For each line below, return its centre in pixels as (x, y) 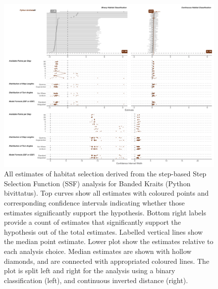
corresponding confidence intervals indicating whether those (94, 202)
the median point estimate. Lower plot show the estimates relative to (109, 241)
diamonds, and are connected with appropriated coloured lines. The (107, 261)
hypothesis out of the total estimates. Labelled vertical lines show (104, 231)
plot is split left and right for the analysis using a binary (90, 270)
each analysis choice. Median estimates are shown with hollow (98, 251)
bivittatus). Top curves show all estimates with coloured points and (107, 193)
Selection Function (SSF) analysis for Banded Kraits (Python (97, 183)
